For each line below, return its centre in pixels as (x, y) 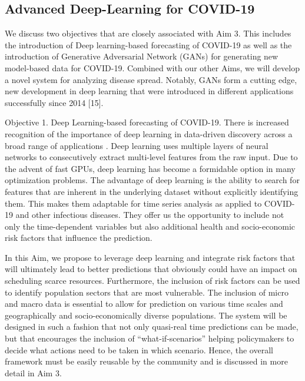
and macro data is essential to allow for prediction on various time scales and (144, 304)
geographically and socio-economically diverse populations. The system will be (146, 315)
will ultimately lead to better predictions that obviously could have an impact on (151, 269)
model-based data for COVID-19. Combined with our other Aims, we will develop (152, 67)
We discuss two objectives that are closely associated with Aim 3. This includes (148, 33)
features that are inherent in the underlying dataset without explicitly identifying (152, 191)
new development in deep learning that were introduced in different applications (149, 91)
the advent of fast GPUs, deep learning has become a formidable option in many (150, 168)
